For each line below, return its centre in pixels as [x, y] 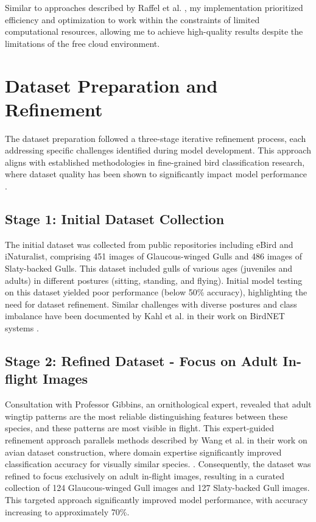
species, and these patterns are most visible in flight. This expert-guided [140, 428]
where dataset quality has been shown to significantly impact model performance [156, 174]
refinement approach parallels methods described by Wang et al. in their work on [156, 439]
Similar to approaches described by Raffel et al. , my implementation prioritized [154, 7]
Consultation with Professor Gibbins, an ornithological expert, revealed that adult [158, 404]
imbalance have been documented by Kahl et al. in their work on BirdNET [145, 316]
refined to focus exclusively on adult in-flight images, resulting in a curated [145, 475]
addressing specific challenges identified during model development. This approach [158, 150]
